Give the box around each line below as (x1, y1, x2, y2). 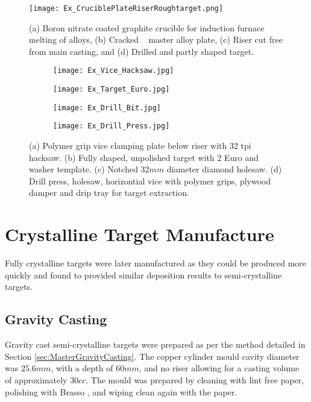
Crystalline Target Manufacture (5, 222, 274, 247)
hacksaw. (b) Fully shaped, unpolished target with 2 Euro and (29, 151, 259, 163)
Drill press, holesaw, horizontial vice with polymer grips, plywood (29, 174, 271, 187)
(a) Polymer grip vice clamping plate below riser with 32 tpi (29, 139, 251, 152)
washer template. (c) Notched (29, 163, 138, 175)
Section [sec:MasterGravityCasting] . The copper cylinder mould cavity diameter (5, 350, 300, 362)
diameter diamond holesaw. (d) (166, 163, 282, 175)
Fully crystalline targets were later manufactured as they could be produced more (5, 257, 307, 269)
